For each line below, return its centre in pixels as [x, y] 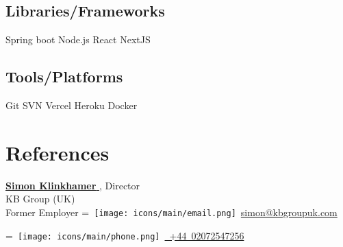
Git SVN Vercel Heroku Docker [72, 105]
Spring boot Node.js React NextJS [78, 39]
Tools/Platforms [64, 77]
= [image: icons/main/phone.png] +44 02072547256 [125, 235]
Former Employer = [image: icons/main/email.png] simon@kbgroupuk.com [171, 212]
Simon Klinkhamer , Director [73, 185]
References [58, 152]
